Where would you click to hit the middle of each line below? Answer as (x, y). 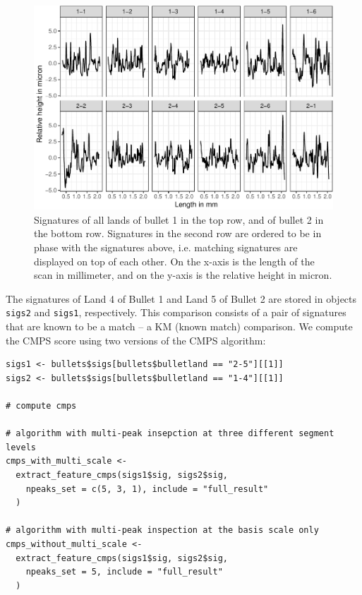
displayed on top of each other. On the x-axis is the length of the (174, 261)
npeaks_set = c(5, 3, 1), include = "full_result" (147, 489)
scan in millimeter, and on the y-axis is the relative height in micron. (183, 275)
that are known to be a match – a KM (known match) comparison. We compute (179, 326)
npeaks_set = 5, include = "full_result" (124, 572)
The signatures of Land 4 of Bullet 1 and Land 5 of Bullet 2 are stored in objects (181, 298)
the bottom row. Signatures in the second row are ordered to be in (178, 233)
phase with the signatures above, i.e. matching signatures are (166, 247)
